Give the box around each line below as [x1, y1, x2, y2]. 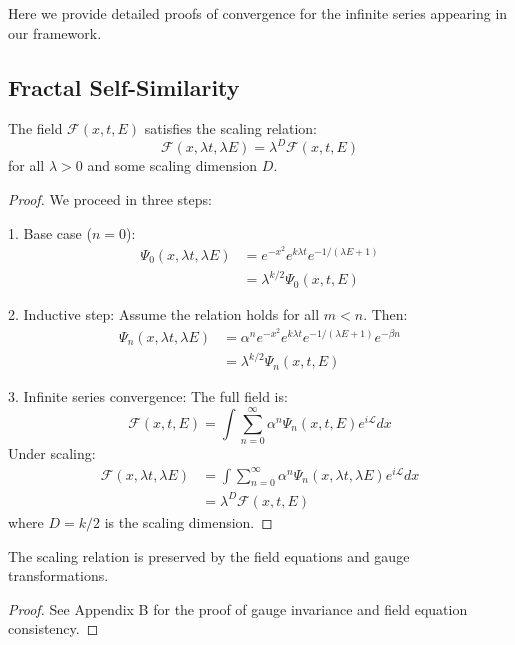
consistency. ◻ [8, 618, 99, 639]
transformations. [8, 565, 109, 586]
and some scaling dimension [87, 155, 258, 176]
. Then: [363, 304, 408, 325]
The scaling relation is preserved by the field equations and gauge [8, 545, 410, 566]
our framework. [8, 22, 102, 43]
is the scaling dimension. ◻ [104, 511, 273, 532]
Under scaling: [8, 442, 96, 463]
